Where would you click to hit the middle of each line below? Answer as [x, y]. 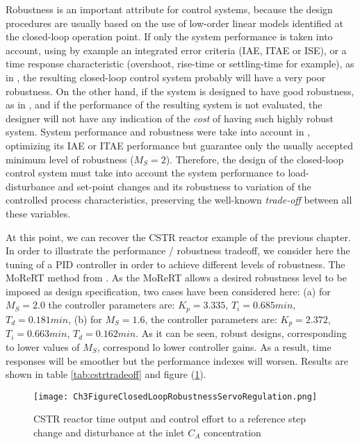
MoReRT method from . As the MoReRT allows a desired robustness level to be [176, 278]
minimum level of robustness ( [70, 159]
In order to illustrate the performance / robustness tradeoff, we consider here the [178, 250]
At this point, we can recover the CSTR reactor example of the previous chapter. [178, 237]
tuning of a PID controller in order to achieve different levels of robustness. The [175, 264]
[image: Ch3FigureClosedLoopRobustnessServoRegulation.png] [175, 396]
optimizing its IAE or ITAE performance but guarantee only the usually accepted [180, 145]
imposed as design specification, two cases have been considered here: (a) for [168, 291]
